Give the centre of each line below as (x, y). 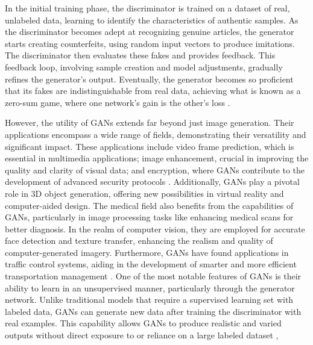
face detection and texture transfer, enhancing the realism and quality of (139, 241)
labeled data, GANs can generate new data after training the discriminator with (153, 311)
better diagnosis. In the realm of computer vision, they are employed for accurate (155, 228)
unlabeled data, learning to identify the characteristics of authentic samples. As (152, 20)
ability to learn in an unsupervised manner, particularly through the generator (150, 287)
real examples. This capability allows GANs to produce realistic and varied (143, 323)
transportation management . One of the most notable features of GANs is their (153, 276)
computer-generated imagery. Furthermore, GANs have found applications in (147, 252)
